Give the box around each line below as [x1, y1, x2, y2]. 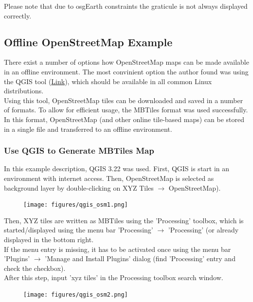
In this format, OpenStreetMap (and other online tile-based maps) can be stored [4, 114, 244, 124]
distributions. [4, 86, 44, 96]
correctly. [4, 10, 32, 20]
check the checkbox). [4, 263, 66, 273]
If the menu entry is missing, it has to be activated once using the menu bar [4, 244, 231, 254]
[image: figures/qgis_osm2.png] [23, 291, 128, 298]
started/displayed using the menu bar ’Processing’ [4, 225, 153, 235]
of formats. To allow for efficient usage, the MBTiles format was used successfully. [4, 105, 248, 115]
